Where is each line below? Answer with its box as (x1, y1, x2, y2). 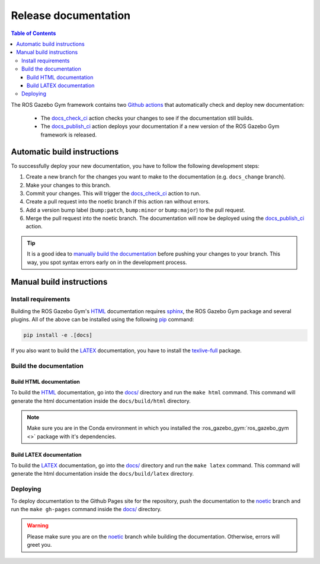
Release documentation (11, 9, 130, 22)
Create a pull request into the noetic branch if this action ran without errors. (25, 198, 210, 205)
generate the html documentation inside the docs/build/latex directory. (11, 470, 194, 477)
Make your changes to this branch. (25, 181, 111, 189)
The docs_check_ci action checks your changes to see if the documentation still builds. (40, 114, 254, 122)
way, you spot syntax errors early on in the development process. (27, 259, 187, 266)
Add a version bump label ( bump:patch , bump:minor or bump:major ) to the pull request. (25, 206, 245, 214)
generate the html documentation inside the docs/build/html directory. (11, 397, 191, 404)
